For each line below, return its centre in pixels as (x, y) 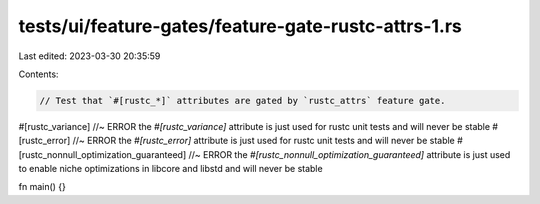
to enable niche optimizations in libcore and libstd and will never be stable (171, 169)
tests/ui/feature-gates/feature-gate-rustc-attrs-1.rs (240, 26)
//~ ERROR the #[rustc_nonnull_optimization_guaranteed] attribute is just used (349, 154)
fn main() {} (42, 187)
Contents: (38, 74)
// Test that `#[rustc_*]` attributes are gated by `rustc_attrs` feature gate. (242, 100)
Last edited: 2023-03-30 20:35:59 (89, 56)
